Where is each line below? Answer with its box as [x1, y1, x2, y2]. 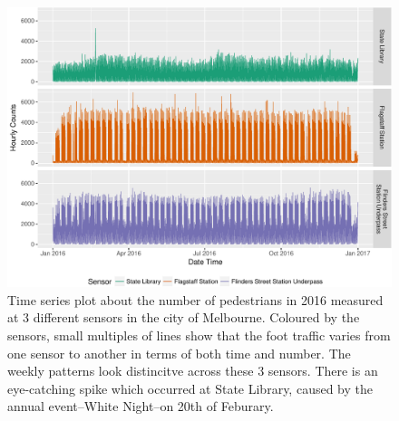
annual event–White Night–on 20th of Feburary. [7, 397, 274, 416]
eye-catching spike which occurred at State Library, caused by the [7, 378, 373, 397]
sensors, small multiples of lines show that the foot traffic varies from [7, 326, 391, 345]
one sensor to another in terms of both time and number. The [7, 343, 351, 362]
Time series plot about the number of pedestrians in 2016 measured [7, 290, 384, 309]
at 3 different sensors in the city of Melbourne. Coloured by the [7, 308, 360, 327]
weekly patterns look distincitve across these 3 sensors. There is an [7, 361, 378, 380]
